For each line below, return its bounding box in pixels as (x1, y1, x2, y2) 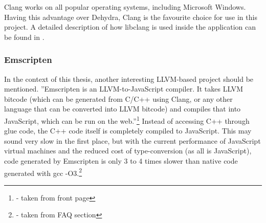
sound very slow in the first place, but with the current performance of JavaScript (4, 135, 261, 146)
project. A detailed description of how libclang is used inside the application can (4, 21, 256, 32)
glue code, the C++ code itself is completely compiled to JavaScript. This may (4, 125, 252, 136)
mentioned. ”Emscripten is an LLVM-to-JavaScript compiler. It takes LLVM (4, 83, 243, 94)
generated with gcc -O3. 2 (4, 166, 82, 178)
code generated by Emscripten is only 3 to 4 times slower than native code (4, 155, 238, 166)
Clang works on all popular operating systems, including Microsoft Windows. (4, 2, 246, 12)
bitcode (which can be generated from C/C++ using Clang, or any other (4, 93, 233, 104)
